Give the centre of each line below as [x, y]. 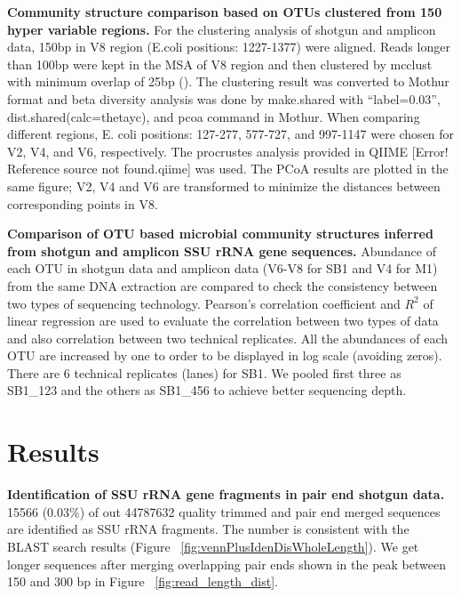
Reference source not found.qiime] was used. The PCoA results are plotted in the [228, 169]
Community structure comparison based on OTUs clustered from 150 [225, 12]
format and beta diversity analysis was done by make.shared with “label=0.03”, [224, 98]
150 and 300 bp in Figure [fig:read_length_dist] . [143, 581]
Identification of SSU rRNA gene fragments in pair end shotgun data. [226, 494]
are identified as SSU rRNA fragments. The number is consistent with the [208, 529]
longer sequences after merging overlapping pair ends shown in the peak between [227, 564]
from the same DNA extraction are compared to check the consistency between [223, 285]
